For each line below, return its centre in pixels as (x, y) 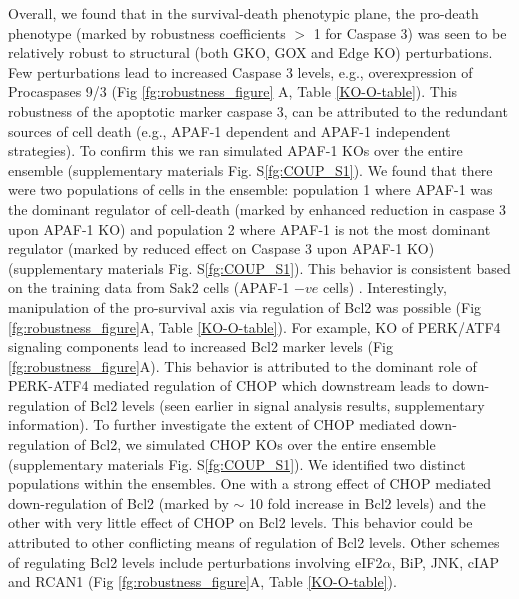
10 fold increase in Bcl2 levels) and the (367, 502)
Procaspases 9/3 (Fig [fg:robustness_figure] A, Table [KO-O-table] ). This (233, 91)
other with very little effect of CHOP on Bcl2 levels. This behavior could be (240, 522)
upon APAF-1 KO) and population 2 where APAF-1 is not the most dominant (249, 228)
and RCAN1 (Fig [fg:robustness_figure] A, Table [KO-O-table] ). (202, 581)
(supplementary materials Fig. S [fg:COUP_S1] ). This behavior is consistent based (259, 267)
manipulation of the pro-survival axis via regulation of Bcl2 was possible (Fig (245, 306)
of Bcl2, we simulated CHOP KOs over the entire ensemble (255, 444)
